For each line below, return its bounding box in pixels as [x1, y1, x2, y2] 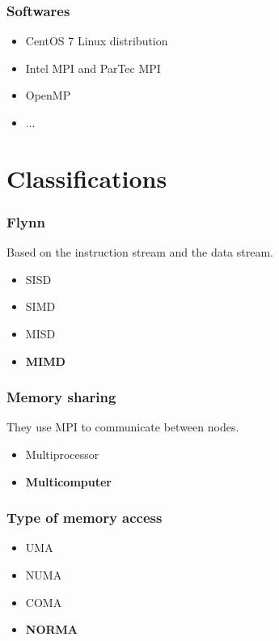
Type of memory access [6, 507, 163, 528]
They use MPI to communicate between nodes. [6, 418, 239, 435]
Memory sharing [6, 387, 116, 407]
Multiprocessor [25, 445, 99, 462]
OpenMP [25, 87, 71, 104]
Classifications [6, 161, 167, 194]
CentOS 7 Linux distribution [25, 32, 168, 49]
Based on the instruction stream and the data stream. [6, 244, 273, 261]
